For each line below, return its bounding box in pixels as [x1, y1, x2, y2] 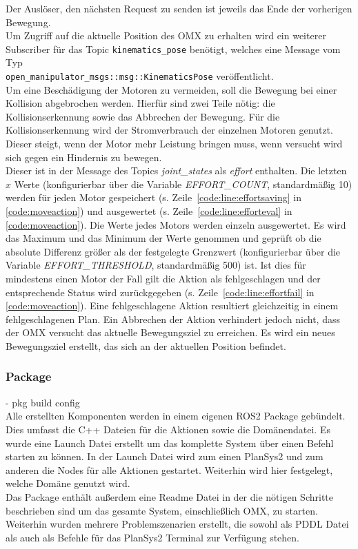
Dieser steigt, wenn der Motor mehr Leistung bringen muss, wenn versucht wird [6, 136, 343, 151]
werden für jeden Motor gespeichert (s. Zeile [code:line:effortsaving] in [6, 190, 301, 205]
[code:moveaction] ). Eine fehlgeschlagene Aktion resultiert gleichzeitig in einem [6, 298, 339, 313]
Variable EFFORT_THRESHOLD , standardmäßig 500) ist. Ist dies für [6, 258, 306, 272]
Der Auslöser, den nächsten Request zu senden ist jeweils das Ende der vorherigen [6, 1, 352, 15]
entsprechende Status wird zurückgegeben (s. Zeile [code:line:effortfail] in [6, 284, 315, 299]
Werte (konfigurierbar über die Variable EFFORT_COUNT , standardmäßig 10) [14, 176, 352, 191]
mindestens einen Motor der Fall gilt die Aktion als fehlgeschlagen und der [6, 271, 321, 285]
